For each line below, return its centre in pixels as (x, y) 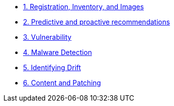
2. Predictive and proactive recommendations (97, 22)
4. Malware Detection (58, 52)
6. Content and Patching (62, 83)
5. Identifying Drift (52, 67)
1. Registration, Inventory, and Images (84, 7)
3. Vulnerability (47, 37)
